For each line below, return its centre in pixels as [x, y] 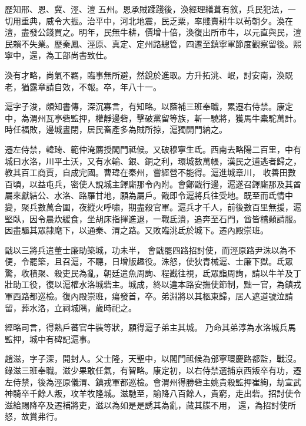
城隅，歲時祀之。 [103, 307]
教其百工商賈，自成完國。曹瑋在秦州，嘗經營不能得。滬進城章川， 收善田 [146, 172]
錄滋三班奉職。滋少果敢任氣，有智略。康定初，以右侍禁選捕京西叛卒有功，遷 [153, 370]
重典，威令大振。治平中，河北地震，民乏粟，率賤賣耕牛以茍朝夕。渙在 [157, 20]
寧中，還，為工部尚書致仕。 [58, 55]
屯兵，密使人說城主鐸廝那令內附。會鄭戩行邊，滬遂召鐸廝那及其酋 [173, 184]
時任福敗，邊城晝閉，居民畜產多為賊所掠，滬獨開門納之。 [116, 129]
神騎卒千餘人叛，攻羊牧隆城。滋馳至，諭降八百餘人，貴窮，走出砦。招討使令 [153, 393]
